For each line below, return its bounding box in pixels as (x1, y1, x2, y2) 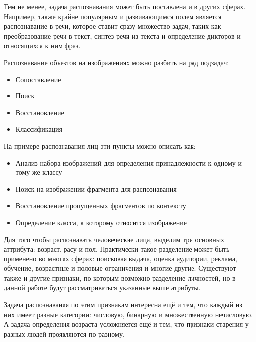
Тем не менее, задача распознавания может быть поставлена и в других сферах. (4, 1, 246, 11)
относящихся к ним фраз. (4, 40, 81, 51)
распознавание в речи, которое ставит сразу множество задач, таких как (4, 21, 221, 31)
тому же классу (15, 167, 62, 177)
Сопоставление (15, 74, 61, 84)
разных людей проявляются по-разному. (4, 328, 125, 339)
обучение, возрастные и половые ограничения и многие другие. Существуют (4, 263, 236, 273)
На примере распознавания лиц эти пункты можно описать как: (4, 140, 196, 151)
